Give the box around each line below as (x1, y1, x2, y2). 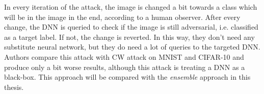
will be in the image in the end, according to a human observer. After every (4, 11, 241, 22)
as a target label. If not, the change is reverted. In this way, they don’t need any (4, 31, 255, 42)
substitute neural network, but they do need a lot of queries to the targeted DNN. (4, 41, 260, 52)
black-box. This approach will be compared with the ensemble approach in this (4, 72, 251, 82)
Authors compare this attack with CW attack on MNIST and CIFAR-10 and (4, 51, 244, 62)
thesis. (4, 81, 24, 92)
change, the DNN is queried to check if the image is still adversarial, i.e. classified (4, 21, 258, 32)
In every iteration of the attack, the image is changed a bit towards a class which (4, 2, 257, 12)
